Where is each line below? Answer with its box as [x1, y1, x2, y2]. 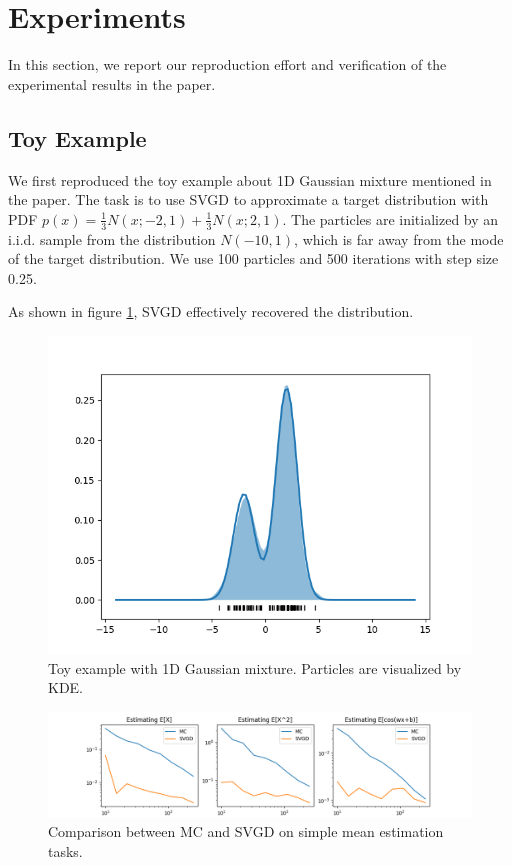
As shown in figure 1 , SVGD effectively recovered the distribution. [8, 301, 414, 322]
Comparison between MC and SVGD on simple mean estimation [48, 821, 444, 842]
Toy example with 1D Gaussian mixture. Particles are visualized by [48, 657, 462, 678]
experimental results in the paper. [8, 73, 216, 94]
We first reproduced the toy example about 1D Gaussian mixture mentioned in [8, 169, 492, 190]
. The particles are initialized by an [282, 208, 499, 229]
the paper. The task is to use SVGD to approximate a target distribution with [8, 189, 489, 210]
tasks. [48, 840, 83, 861]
